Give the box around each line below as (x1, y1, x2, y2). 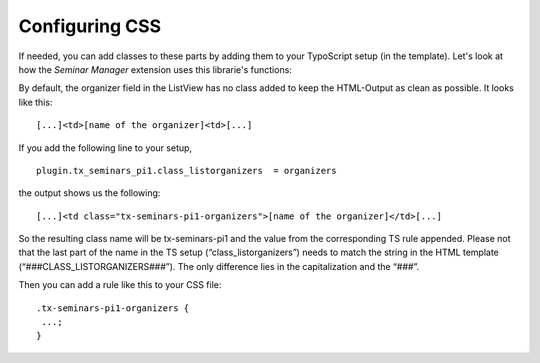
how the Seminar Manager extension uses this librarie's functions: (18, 63, 292, 75)
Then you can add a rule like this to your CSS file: (18, 279, 222, 291)
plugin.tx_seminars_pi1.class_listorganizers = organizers (36, 165, 337, 176)
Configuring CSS (18, 15, 162, 37)
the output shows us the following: (18, 187, 161, 199)
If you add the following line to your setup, (18, 141, 193, 154)
